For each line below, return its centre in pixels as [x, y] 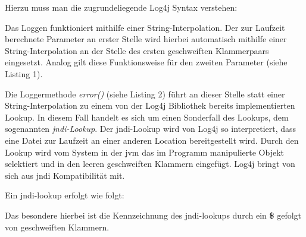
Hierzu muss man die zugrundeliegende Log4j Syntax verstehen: [121, 7]
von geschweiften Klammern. [57, 227]
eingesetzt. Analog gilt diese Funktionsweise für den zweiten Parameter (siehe [146, 62]
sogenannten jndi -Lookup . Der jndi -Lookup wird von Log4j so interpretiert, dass [151, 129]
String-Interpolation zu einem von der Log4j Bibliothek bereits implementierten [150, 105]
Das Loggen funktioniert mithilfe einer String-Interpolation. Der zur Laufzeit [145, 27]
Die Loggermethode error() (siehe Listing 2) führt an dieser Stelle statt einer [145, 94]
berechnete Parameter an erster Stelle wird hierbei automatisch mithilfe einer [146, 39]
